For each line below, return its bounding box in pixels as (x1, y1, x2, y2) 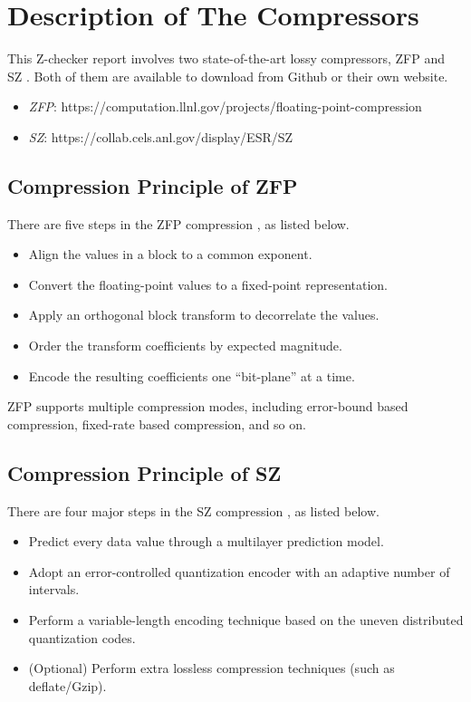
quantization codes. (28, 628, 136, 647)
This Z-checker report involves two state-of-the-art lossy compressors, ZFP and (7, 49, 446, 68)
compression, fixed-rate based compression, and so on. (7, 414, 306, 433)
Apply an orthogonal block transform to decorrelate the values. (28, 305, 380, 324)
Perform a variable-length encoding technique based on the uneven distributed (28, 611, 464, 630)
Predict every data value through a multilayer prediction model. (28, 532, 384, 551)
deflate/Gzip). (28, 676, 107, 695)
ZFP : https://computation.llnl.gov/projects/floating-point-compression (28, 97, 422, 116)
